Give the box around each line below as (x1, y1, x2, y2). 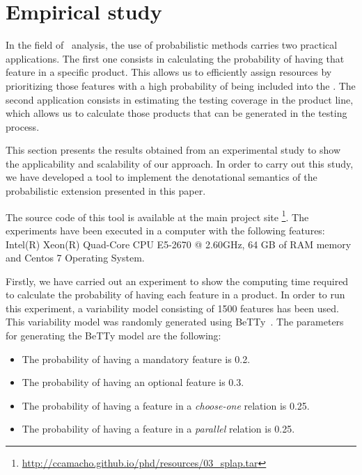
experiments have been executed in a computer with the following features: (6, 223, 325, 237)
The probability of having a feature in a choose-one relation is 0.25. (22, 398, 310, 412)
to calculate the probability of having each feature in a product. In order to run (6, 287, 345, 302)
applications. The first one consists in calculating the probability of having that (6, 51, 345, 65)
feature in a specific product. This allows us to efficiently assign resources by (6, 65, 332, 79)
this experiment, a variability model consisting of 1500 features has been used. (6, 300, 339, 315)
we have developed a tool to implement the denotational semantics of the (6, 170, 317, 184)
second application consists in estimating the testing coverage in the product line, (6, 92, 354, 106)
